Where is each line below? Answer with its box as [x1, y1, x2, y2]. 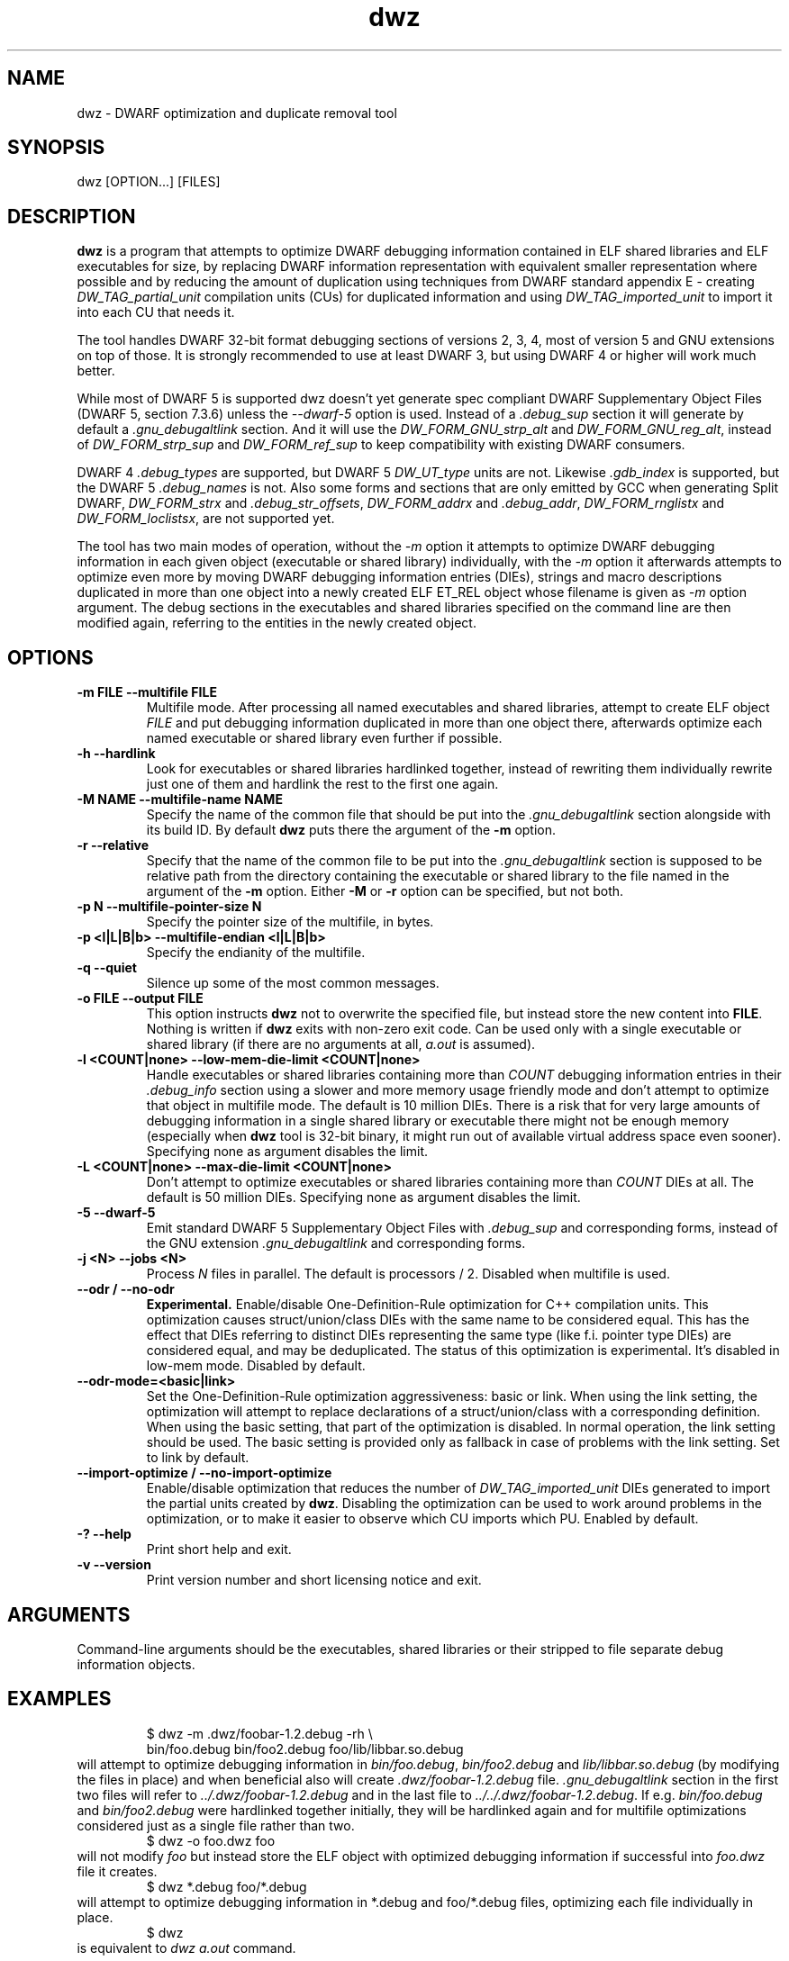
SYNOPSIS [7, 136, 105, 159]
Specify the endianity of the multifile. [146, 944, 366, 961]
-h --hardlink [77, 746, 156, 762]
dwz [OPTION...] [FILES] [77, 174, 221, 190]
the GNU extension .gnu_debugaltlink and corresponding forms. [146, 1235, 526, 1252]
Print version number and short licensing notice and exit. [146, 1572, 482, 1588]
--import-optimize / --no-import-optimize [77, 1465, 332, 1481]
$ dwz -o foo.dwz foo [146, 1832, 276, 1848]
